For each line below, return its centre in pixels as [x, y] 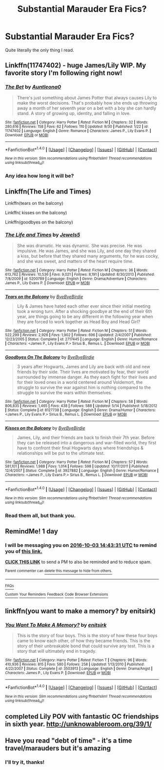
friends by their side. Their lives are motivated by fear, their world [83, 372]
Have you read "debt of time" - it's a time [69, 741]
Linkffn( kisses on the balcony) [36, 213]
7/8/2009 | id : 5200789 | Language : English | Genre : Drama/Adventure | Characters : [76, 279]
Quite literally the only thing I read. [40, 50]
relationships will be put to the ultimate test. [61, 453]
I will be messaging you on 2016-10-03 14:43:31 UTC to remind [81, 545]
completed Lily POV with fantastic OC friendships [82, 716]
